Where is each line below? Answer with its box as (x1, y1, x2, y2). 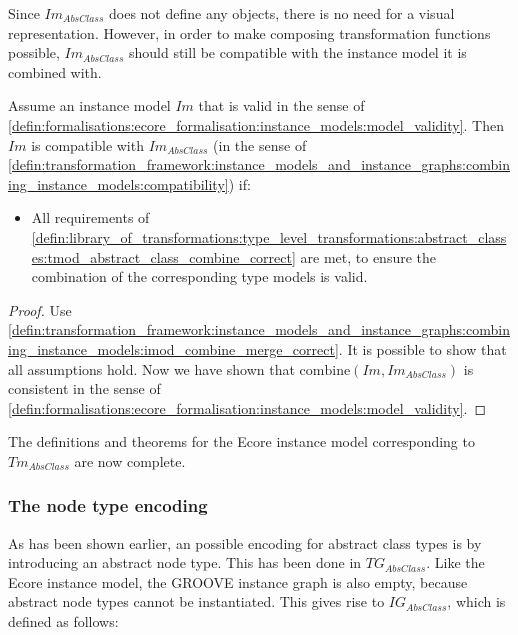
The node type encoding (8, 493, 208, 518)
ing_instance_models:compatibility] (8, 173, 229, 194)
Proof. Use (8, 299, 72, 320)
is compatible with (31, 134, 144, 155)
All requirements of (31, 207, 150, 228)
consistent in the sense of (8, 378, 161, 399)
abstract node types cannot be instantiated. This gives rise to (8, 591, 385, 612)
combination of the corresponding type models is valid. (31, 266, 368, 287)
